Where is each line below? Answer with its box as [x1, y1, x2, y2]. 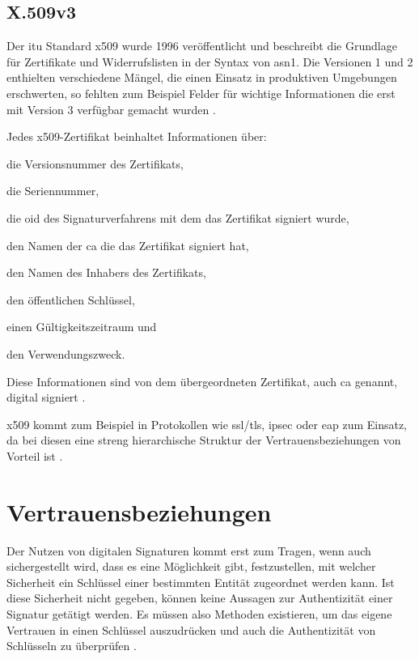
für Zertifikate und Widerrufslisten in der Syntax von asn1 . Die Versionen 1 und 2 [6, 53, 413, 70]
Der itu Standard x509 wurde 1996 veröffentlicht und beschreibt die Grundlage [6, 37, 397, 54]
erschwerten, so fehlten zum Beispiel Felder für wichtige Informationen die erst [6, 84, 396, 101]
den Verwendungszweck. [6, 345, 125, 362]
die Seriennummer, [6, 182, 99, 199]
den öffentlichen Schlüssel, [6, 291, 135, 308]
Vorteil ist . [6, 447, 63, 464]
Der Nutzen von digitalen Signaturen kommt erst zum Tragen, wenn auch [6, 542, 371, 559]
